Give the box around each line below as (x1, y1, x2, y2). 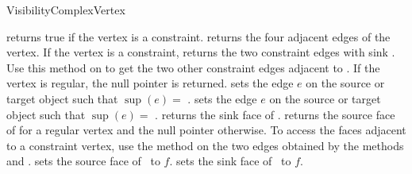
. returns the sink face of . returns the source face (155, 106, 395, 122)
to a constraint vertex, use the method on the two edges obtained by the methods (6, 137, 404, 153)
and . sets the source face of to (6, 153, 160, 169)
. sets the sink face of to (169, 153, 291, 169)
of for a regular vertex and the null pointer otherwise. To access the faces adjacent (6, 122, 406, 138)
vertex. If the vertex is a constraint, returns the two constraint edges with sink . (6, 44, 395, 60)
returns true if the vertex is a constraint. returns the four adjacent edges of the (6, 28, 391, 44)
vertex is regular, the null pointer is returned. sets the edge (6, 75, 294, 91)
